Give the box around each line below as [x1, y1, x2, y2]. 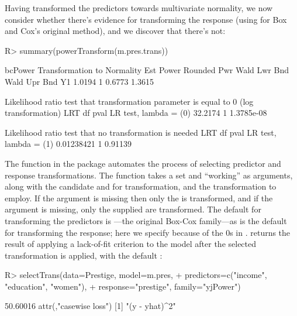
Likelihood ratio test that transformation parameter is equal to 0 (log [5, 95, 254, 107]
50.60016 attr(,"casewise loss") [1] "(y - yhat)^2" [5, 300, 176, 312]
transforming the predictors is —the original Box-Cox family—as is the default [5, 214, 287, 226]
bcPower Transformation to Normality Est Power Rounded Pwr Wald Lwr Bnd [5, 64, 289, 76]
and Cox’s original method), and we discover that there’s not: [5, 25, 226, 37]
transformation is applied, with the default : [5, 249, 163, 261]
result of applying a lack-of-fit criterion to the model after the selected [5, 238, 257, 250]
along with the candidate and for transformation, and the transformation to [5, 180, 277, 193]
